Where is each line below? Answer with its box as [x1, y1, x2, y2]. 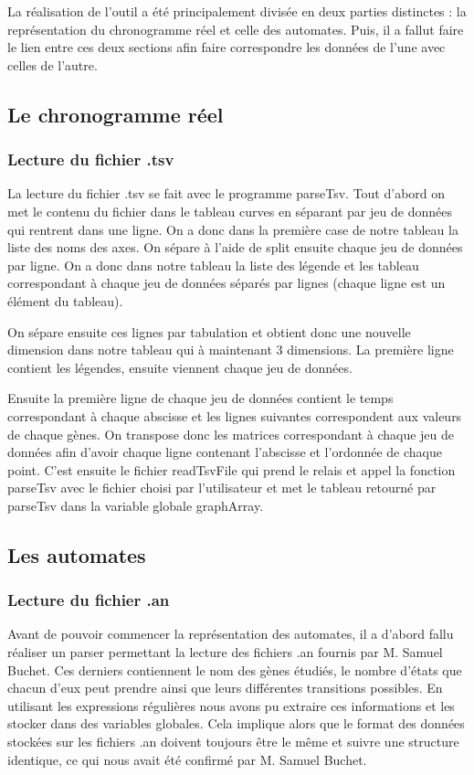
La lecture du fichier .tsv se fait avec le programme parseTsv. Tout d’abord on [7, 184, 446, 203]
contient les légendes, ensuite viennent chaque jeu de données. [7, 357, 353, 377]
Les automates [7, 540, 146, 568]
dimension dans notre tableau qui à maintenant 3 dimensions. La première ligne [7, 340, 454, 359]
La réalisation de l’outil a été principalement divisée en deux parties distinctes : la [7, 2, 467, 20]
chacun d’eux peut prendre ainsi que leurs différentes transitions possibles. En [7, 678, 443, 697]
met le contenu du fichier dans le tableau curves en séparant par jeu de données [7, 201, 452, 220]
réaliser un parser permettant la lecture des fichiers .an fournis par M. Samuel [7, 642, 443, 662]
